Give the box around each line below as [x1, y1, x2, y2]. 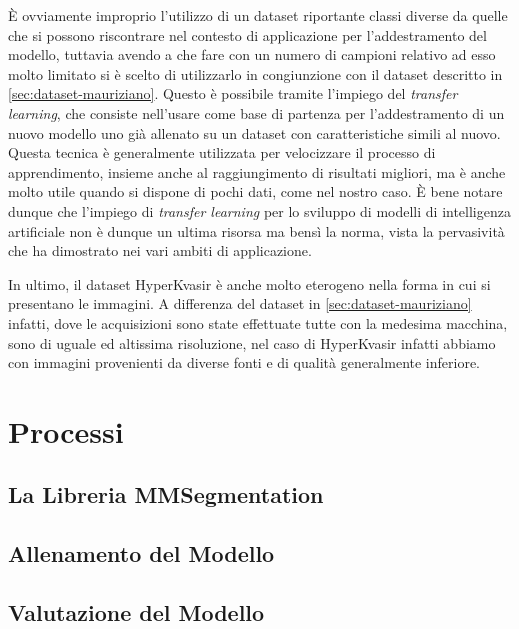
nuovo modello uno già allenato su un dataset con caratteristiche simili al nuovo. [8, 122, 501, 143]
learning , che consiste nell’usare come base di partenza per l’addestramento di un [8, 102, 505, 123]
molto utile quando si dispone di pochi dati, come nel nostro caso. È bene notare [8, 181, 503, 202]
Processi [8, 410, 124, 451]
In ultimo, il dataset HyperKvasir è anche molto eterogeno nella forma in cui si [8, 273, 491, 294]
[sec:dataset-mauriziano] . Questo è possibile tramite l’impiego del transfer [8, 83, 458, 104]
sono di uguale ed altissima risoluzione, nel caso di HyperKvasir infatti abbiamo [8, 332, 496, 353]
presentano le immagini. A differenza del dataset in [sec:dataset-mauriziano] [8, 293, 472, 314]
